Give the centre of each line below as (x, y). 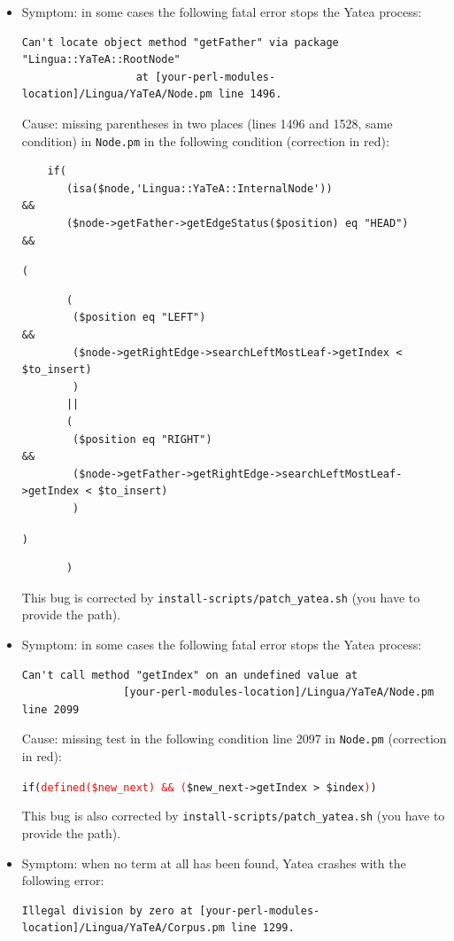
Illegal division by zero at (108, 910)
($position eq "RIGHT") (142, 439)
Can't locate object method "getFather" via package (180, 42)
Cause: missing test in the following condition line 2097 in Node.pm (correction (234, 739)
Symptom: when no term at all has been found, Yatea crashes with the (214, 863)
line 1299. (263, 928)
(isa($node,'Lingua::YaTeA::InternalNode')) (199, 188)
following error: (63, 880)
